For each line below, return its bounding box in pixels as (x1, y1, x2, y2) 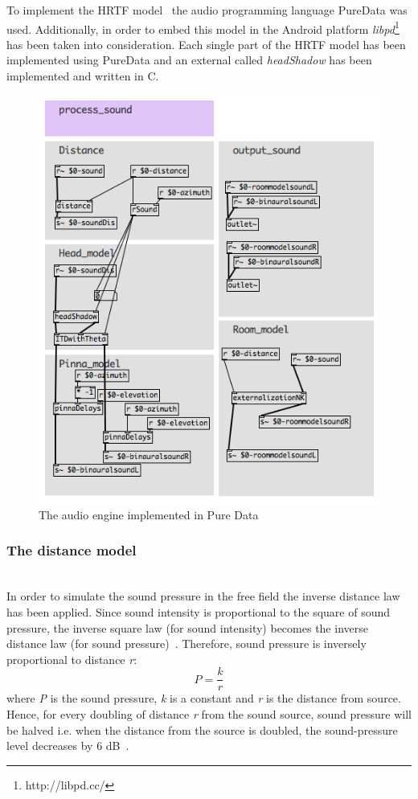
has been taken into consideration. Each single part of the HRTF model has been (6, 35, 406, 52)
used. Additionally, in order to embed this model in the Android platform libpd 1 (6, 18, 400, 37)
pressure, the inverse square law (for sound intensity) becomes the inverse (6, 619, 368, 636)
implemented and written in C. (6, 68, 159, 84)
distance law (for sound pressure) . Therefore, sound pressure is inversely (6, 635, 367, 652)
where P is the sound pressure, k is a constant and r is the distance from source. (6, 690, 401, 707)
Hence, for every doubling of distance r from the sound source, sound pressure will (6, 706, 412, 722)
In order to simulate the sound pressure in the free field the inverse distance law (6, 588, 400, 604)
